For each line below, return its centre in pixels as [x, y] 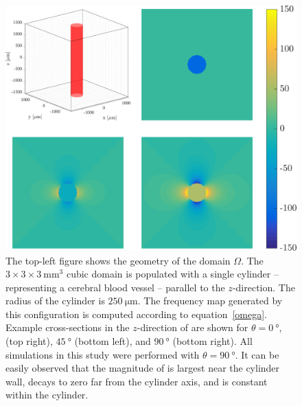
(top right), [29, 341]
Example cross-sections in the [68, 327]
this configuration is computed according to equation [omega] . [137, 314]
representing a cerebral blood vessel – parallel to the [115, 287]
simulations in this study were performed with [103, 354]
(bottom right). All [212, 341]
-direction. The [264, 287]
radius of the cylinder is [55, 301]
